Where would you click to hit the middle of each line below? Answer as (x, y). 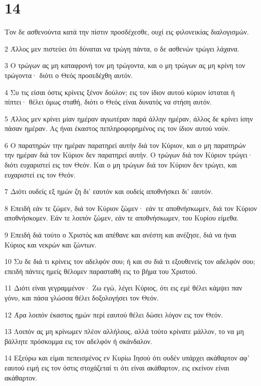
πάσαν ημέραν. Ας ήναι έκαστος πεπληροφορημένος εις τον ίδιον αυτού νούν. (117, 128)
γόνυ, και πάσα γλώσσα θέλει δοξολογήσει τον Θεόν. (82, 297)
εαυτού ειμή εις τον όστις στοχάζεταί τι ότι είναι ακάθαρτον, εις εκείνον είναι (117, 367)
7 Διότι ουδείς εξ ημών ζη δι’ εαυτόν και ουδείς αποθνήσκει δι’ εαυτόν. (109, 191)
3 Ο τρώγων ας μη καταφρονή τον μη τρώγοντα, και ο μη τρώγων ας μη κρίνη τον (125, 65)
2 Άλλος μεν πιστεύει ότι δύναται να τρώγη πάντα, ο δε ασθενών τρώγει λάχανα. (122, 48)
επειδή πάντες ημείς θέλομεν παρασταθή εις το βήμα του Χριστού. (101, 271)
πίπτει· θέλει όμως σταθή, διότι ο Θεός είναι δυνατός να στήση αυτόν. (108, 102)
